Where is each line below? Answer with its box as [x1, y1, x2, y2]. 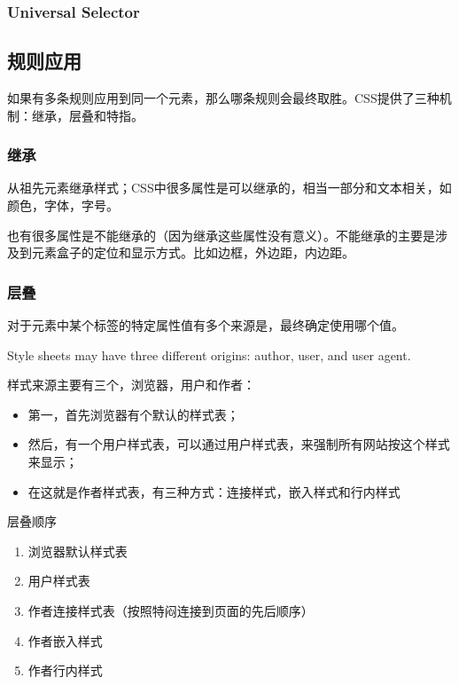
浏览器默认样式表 [27, 541, 128, 560]
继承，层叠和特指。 [31, 106, 144, 124]
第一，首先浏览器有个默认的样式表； [27, 405, 239, 423]
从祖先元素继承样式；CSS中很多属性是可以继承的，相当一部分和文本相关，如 [7, 178, 452, 197]
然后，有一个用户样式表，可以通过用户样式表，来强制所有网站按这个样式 [27, 435, 450, 453]
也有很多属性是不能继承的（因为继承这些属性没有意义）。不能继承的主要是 [7, 225, 435, 244]
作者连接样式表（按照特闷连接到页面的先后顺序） [27, 601, 314, 619]
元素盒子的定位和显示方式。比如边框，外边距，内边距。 [31, 243, 354, 262]
